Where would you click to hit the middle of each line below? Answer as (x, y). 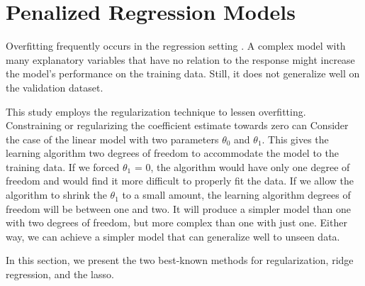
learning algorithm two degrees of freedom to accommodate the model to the (172, 153)
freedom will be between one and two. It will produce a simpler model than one (179, 208)
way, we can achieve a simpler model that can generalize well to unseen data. (173, 236)
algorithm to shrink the (56, 195)
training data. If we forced (63, 166)
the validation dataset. (55, 87)
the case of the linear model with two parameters (112, 139)
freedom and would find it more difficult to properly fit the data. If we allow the (180, 181)
